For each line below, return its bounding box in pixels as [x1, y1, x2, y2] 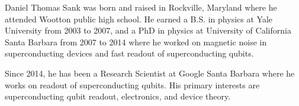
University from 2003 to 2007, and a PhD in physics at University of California [5, 24, 291, 37]
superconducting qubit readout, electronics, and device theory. [5, 90, 231, 102]
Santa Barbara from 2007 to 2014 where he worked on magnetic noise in [5, 35, 267, 48]
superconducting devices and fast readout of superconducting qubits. [5, 47, 254, 59]
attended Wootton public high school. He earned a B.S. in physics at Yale [5, 12, 272, 25]
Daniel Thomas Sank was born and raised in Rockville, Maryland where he [5, 1, 277, 13]
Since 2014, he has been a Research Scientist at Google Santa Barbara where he [5, 67, 295, 79]
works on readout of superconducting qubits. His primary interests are [5, 78, 260, 91]
